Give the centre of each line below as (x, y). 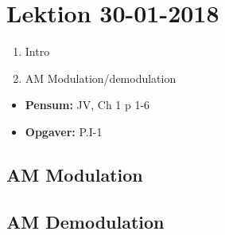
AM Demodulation (85, 221)
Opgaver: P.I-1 (64, 131)
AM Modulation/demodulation (101, 78)
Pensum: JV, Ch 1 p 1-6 (87, 105)
